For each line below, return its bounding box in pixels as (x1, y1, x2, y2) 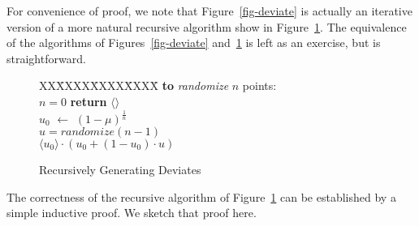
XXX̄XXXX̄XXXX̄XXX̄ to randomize (39, 77, 229, 94)
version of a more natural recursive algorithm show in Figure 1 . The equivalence (6, 18, 407, 35)
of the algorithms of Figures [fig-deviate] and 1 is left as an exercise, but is (6, 34, 381, 51)
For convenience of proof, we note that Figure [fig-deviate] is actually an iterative (6, 2, 413, 19)
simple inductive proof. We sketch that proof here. (6, 204, 257, 221)
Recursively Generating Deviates (39, 160, 201, 177)
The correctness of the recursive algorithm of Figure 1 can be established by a (6, 188, 396, 205)
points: (242, 77, 277, 94)
